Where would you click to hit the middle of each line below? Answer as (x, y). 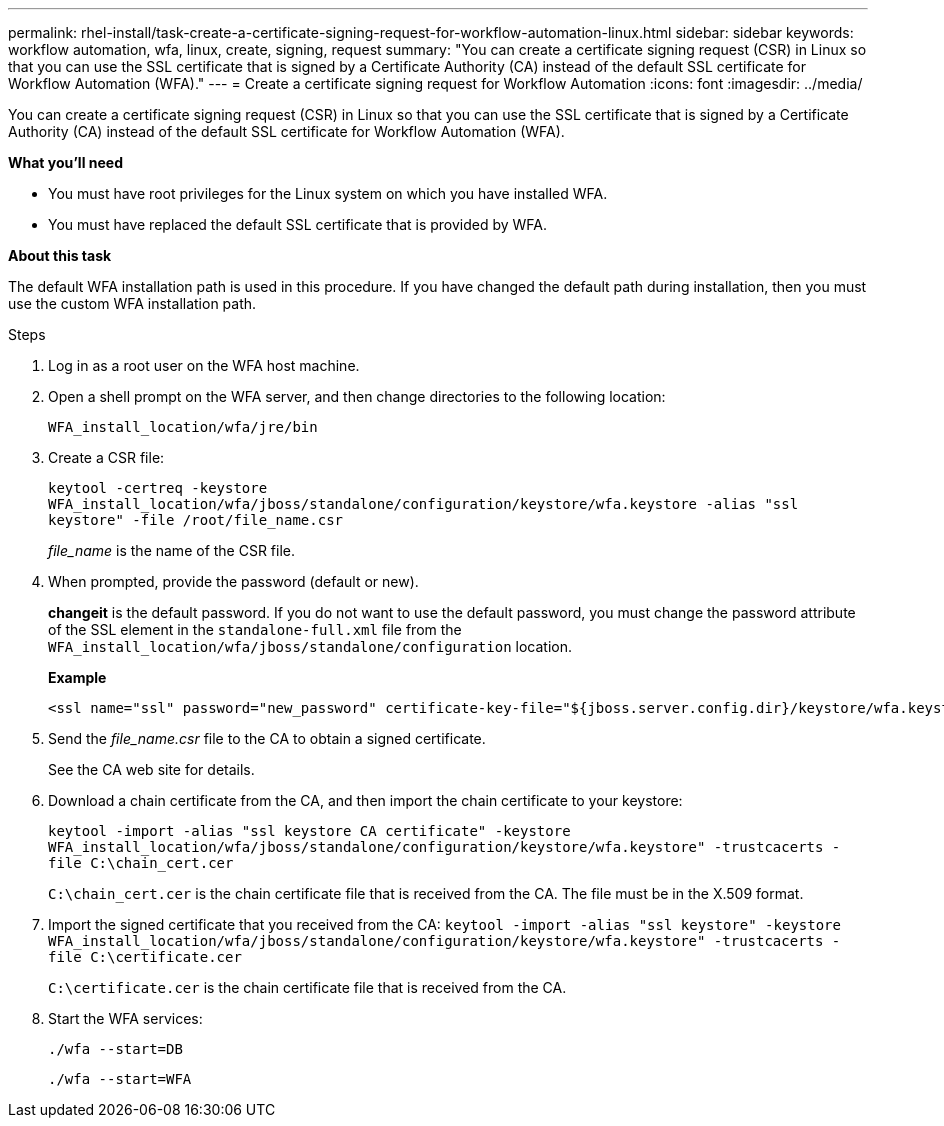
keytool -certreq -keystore (158, 488)
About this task (60, 255)
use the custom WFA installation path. (132, 303)
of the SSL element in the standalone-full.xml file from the (255, 629)
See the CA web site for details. (151, 769)
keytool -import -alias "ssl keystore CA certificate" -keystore (309, 831)
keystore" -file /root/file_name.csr (196, 520)
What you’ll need (65, 162)
